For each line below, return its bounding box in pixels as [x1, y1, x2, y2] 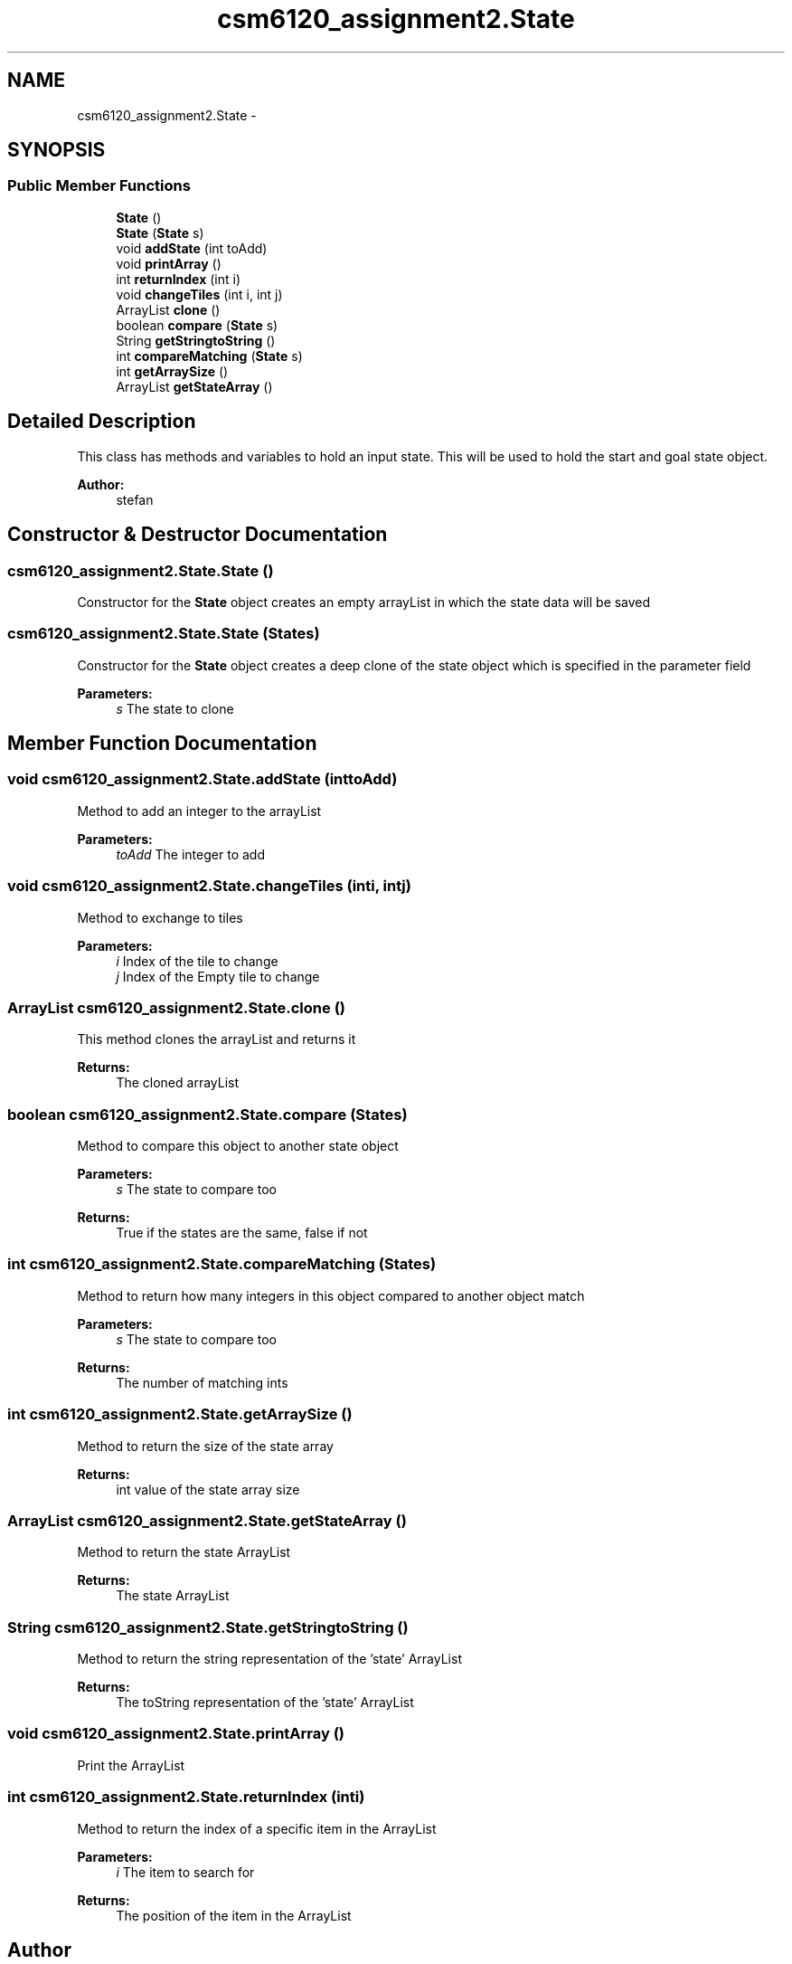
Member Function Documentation [7, 732, 317, 755]
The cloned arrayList [116, 1075, 240, 1091]
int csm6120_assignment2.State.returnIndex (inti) [7, 1788, 365, 1807]
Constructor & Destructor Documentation [7, 523, 388, 546]
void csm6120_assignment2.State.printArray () [7, 1724, 345, 1743]
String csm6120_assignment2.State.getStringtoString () [7, 1618, 409, 1637]
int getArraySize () [116, 363, 229, 379]
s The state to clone [116, 700, 234, 716]
